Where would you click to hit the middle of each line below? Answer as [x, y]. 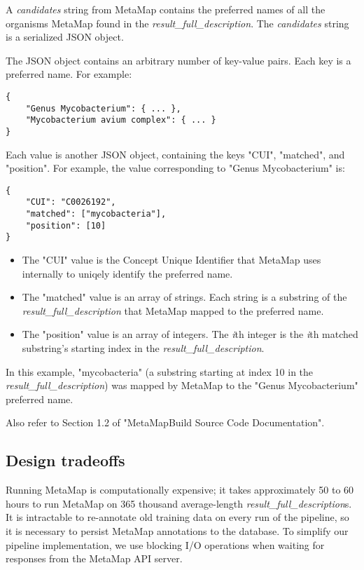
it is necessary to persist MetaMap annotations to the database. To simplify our [177, 530]
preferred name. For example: [69, 74]
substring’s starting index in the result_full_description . [143, 348]
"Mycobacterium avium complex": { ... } [121, 120]
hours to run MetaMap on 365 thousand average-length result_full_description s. [179, 503]
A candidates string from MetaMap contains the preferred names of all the [166, 9]
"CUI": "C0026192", [71, 202]
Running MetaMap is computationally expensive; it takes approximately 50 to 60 [180, 490]
